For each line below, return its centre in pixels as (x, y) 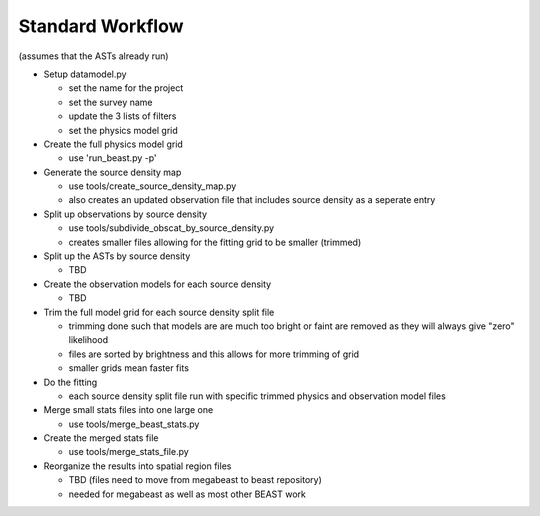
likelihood (88, 340)
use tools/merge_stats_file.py (128, 452)
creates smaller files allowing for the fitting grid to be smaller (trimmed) (215, 242)
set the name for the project (126, 88)
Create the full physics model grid (113, 144)
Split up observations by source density (125, 214)
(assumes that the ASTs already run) (93, 56)
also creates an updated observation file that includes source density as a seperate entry (252, 200)
